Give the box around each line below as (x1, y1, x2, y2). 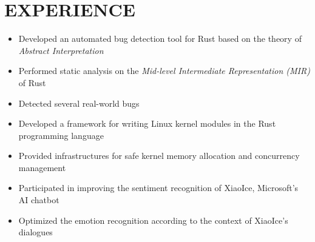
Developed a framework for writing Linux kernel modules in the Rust (18, 117, 276, 130)
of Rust (18, 76, 46, 89)
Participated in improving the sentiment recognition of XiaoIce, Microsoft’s (18, 181, 299, 194)
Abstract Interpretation (18, 44, 104, 56)
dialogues (18, 226, 53, 238)
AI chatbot (18, 193, 59, 206)
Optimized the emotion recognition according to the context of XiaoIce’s (18, 213, 288, 226)
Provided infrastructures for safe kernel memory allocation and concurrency (18, 149, 300, 162)
